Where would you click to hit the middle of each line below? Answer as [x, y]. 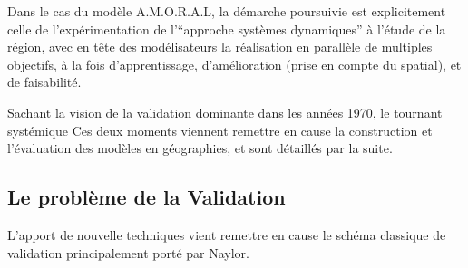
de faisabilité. [44, 82]
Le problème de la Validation [146, 197]
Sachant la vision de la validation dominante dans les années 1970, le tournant [225, 112]
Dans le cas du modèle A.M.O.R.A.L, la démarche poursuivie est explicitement [227, 11]
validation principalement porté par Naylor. [128, 252]
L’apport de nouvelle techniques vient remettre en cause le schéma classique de [227, 234]
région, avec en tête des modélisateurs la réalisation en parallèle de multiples [220, 47]
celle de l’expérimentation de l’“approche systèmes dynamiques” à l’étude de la [227, 29]
